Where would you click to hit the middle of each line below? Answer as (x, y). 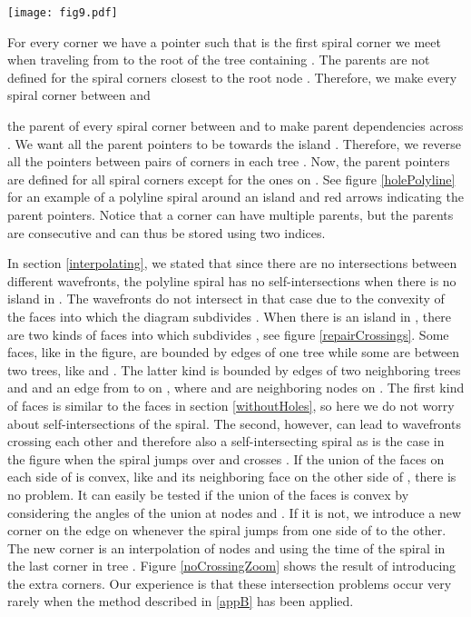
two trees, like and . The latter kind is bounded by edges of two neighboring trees (234, 369)
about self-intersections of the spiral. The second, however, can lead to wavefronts (234, 423)
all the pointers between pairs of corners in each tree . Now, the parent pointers (229, 161)
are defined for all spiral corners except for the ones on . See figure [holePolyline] (231, 179)
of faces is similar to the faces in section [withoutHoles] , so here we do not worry (231, 405)
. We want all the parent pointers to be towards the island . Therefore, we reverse (234, 143)
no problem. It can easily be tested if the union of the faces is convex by (208, 494)
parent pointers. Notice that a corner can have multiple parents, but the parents (231, 214)
